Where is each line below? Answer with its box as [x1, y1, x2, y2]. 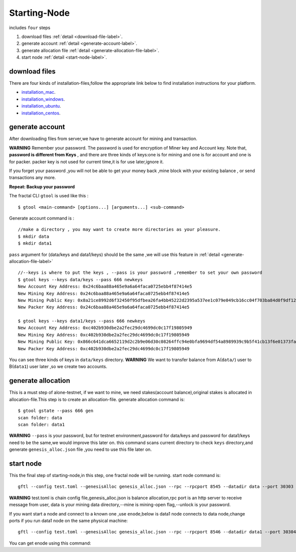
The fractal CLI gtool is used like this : [9, 193, 89, 199]
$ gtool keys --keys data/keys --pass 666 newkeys [18, 277, 143, 282]
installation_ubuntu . [21, 103, 61, 109]
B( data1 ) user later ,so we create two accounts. [9, 364, 108, 369]
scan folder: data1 [18, 422, 65, 427]
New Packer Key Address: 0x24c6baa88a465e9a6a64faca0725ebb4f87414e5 [18, 304, 190, 310]
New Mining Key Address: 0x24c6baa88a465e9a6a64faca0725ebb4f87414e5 [18, 291, 190, 296]
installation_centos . [21, 110, 61, 116]
